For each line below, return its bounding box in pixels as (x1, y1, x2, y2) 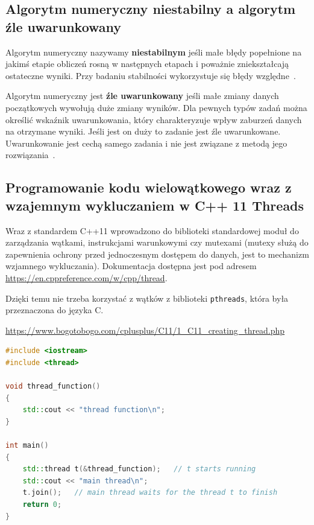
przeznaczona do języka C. (5, 304, 104, 316)
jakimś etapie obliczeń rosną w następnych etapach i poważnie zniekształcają (5, 57, 289, 70)
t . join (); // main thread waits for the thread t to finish (22, 488, 278, 497)
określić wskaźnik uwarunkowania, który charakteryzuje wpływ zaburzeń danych (5, 113, 302, 126)
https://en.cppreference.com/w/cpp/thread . (5, 271, 168, 284)
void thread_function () (5, 382, 101, 391)
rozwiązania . (5, 148, 55, 161)
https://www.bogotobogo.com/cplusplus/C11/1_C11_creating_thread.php (5, 323, 285, 336)
